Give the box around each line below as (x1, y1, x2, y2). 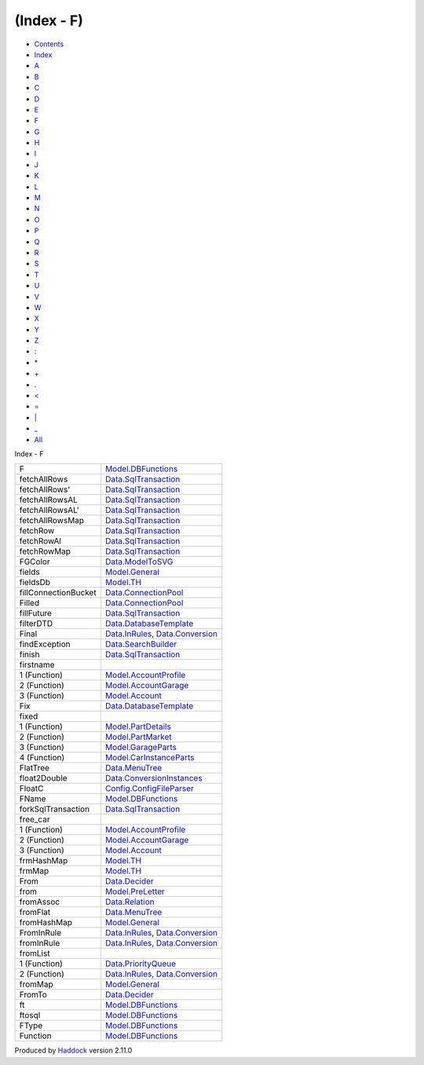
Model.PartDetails (104, 721, 172, 732)
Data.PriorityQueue (104, 958, 177, 969)
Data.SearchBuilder (104, 639, 177, 650)
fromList (19, 948, 50, 959)
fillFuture (19, 608, 53, 619)
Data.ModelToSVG (104, 556, 174, 567)
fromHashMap (19, 917, 73, 928)
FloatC (19, 783, 44, 794)
